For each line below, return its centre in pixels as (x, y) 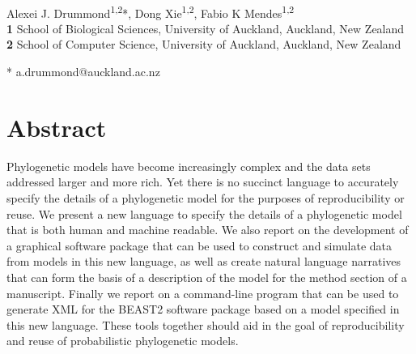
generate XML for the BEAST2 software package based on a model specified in (203, 309)
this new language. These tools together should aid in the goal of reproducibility (206, 324)
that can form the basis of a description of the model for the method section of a (207, 277)
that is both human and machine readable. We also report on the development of (208, 230)
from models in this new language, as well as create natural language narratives (204, 261)
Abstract (57, 127)
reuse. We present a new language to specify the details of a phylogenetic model (204, 213)
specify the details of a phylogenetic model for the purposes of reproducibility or (206, 197)
